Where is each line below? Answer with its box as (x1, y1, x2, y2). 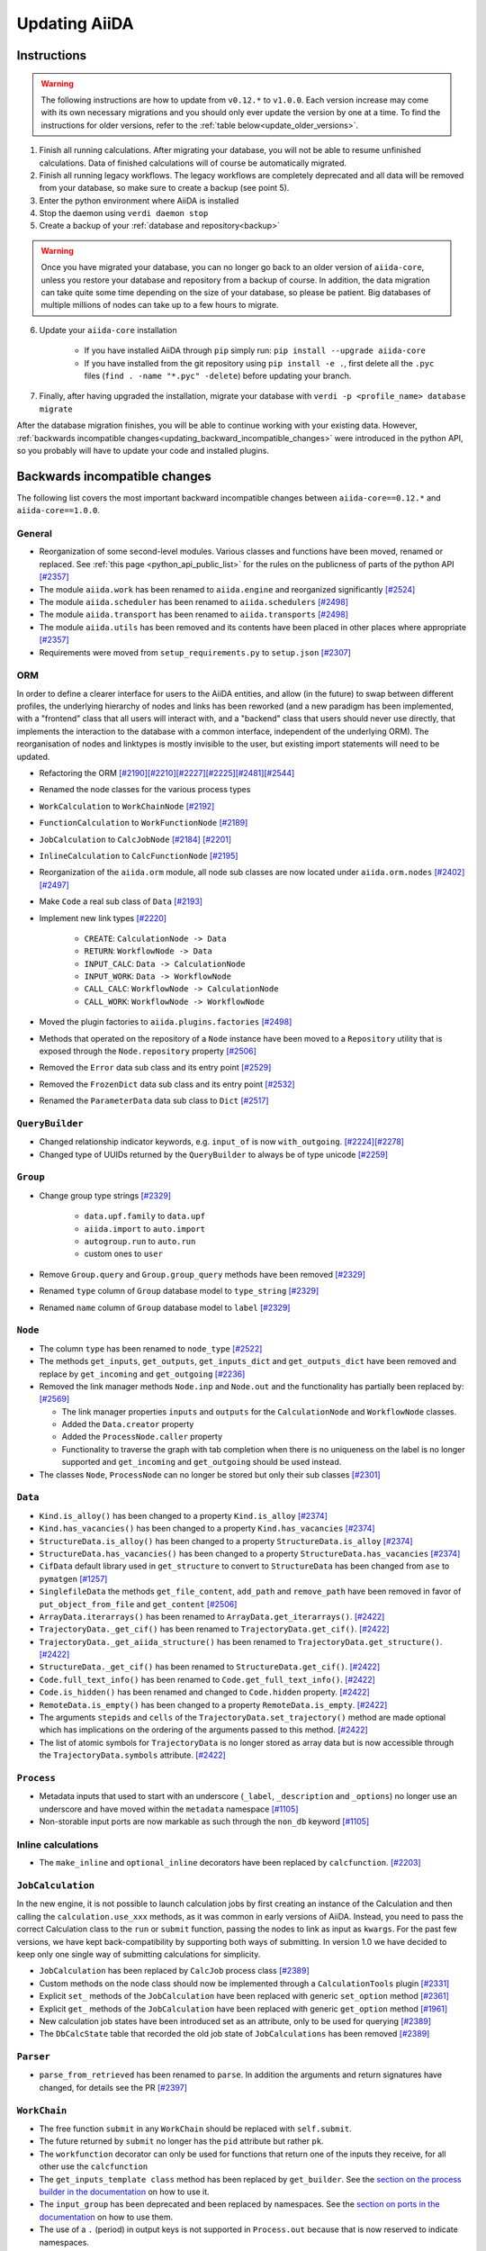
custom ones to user (84, 1248, 164, 1260)
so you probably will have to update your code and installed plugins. (16, 445, 270, 456)
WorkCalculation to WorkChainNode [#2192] (39, 800, 215, 811)
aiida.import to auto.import (84, 1223, 206, 1234)
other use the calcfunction (39, 2161, 148, 2172)
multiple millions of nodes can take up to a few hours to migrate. (40, 300, 279, 311)
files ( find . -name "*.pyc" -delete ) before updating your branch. (84, 370, 352, 381)
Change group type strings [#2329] (39, 1189, 171, 1201)
